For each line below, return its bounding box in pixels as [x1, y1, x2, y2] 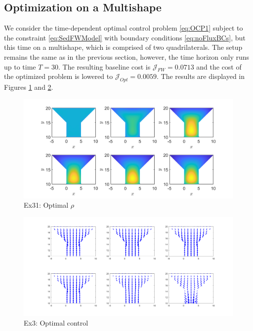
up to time [4, 61, 36, 72]
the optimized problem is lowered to [4, 71, 113, 81]
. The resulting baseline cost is [58, 61, 151, 72]
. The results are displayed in [157, 71, 245, 81]
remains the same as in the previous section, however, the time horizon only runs [4, 51, 250, 62]
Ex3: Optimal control [24, 318, 88, 328]
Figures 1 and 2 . [4, 82, 53, 92]
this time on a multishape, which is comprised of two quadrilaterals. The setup [4, 42, 243, 52]
